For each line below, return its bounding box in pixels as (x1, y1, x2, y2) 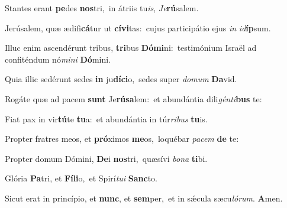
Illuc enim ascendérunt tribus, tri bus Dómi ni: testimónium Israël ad (5, 41, 257, 54)
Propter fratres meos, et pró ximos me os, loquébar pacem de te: (5, 132, 239, 145)
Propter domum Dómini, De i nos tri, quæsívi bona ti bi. (5, 152, 208, 164)
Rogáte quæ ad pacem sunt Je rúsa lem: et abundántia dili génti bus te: (5, 92, 262, 105)
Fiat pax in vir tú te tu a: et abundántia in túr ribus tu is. (5, 112, 208, 125)
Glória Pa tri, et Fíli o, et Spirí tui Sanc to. (5, 172, 158, 184)
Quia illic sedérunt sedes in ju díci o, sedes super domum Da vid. (5, 73, 237, 85)
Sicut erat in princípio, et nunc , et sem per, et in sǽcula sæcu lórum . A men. (5, 191, 283, 204)
